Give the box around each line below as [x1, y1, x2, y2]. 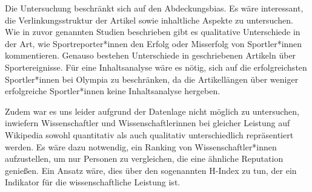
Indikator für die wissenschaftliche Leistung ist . [5, 176, 181, 188]
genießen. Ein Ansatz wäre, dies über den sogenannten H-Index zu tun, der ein [5, 164, 297, 176]
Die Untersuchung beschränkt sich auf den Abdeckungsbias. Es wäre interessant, [5, 2, 304, 14]
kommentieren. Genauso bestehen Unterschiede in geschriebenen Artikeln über [5, 49, 296, 62]
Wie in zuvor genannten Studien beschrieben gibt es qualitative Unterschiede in [5, 25, 300, 38]
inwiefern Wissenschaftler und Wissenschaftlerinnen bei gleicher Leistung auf [5, 117, 290, 129]
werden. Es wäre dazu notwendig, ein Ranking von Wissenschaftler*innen [5, 140, 277, 153]
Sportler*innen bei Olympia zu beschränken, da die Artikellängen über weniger [5, 72, 299, 85]
